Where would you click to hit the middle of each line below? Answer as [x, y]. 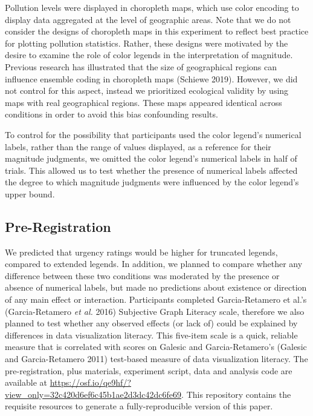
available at [26, 382]
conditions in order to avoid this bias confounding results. [111, 114]
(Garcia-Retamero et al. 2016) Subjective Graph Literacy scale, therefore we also [155, 311]
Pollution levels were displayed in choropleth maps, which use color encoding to [152, 7]
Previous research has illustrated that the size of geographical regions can [141, 66]
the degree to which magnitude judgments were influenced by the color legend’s [152, 182]
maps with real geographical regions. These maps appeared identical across [144, 102]
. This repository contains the [236, 394]
